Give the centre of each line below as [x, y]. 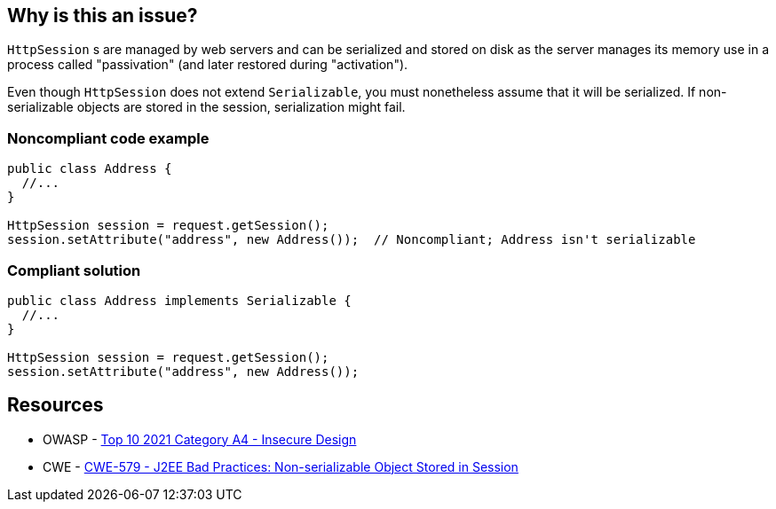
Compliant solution [74, 270]
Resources [55, 405]
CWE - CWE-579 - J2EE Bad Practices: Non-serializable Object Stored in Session [281, 466]
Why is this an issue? [103, 16]
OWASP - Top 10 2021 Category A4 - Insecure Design [200, 439]
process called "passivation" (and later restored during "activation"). [208, 65]
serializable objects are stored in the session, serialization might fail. [206, 107]
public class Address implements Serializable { [179, 300]
